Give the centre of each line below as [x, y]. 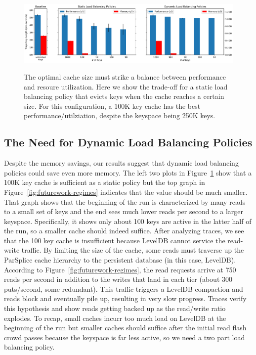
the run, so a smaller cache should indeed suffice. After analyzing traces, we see [124, 231]
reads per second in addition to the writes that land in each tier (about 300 [118, 279]
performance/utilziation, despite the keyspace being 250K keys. [120, 115]
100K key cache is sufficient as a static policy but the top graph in [105, 182]
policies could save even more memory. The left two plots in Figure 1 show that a [128, 172]
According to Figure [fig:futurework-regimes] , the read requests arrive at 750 [120, 269]
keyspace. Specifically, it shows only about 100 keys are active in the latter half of [128, 221]
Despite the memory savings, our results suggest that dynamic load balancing [121, 163]
